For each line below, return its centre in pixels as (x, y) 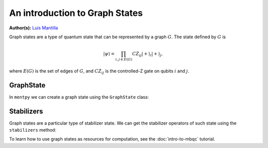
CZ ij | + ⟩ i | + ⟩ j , (148, 54)
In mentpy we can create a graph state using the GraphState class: (79, 97)
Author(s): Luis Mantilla (33, 28)
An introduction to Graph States (76, 13)
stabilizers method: (33, 130)
